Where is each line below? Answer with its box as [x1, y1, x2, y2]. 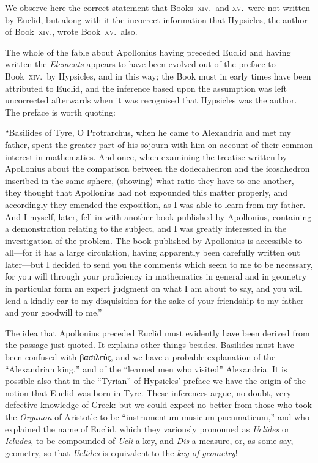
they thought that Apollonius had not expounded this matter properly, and [5, 186, 287, 199]
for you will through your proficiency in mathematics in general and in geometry [5, 270, 307, 283]
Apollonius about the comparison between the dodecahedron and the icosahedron [5, 162, 310, 175]
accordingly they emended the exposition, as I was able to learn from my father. [5, 198, 306, 210]
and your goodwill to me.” [5, 306, 102, 319]
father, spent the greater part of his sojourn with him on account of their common [5, 138, 313, 150]
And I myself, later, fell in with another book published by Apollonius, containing [5, 210, 312, 223]
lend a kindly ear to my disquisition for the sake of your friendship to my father [5, 294, 304, 306]
